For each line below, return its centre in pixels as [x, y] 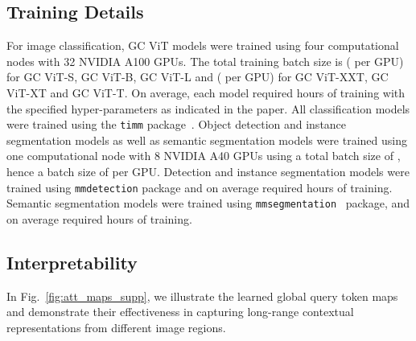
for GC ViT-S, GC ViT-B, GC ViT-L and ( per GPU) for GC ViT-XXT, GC [198, 77]
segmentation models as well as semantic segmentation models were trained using [207, 140]
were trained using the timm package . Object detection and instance [177, 124]
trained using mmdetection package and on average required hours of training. [200, 187]
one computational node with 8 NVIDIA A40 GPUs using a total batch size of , [204, 156]
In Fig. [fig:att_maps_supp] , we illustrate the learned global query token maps [202, 296]
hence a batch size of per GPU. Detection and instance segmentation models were [208, 172]
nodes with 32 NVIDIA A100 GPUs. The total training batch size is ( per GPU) [205, 61]
